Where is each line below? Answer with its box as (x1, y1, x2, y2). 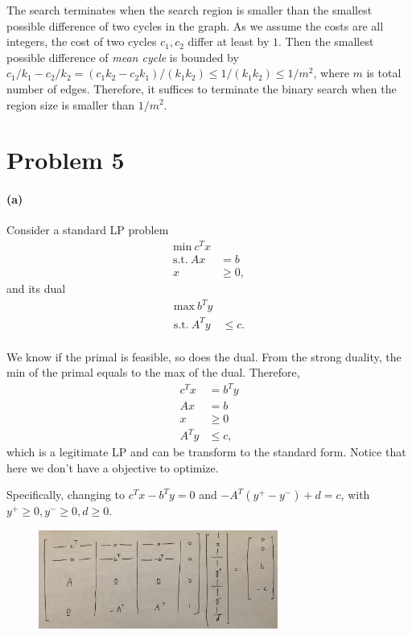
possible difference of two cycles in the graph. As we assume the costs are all (6, 17, 384, 34)
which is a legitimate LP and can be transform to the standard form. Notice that (6, 443, 406, 460)
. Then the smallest (278, 33, 374, 50)
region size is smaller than (6, 96, 134, 113)
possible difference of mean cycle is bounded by (6, 48, 239, 65)
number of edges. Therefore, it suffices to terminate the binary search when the (6, 80, 397, 97)
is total (366, 64, 402, 81)
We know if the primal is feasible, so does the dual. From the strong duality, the (6, 348, 402, 365)
